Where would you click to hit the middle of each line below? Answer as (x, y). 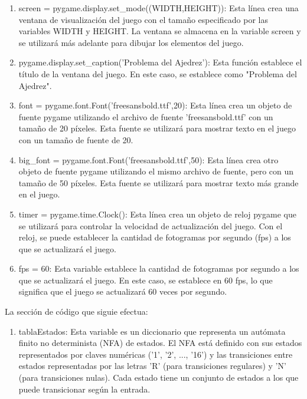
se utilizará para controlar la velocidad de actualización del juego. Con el (151, 225)
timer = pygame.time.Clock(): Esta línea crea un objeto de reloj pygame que (157, 214)
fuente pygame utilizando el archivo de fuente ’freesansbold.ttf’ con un (146, 116)
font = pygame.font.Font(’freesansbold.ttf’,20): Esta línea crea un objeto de (155, 105)
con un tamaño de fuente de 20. (76, 139)
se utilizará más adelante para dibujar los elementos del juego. (131, 42)
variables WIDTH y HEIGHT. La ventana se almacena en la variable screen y (160, 31)
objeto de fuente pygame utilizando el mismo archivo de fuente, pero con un (156, 171)
